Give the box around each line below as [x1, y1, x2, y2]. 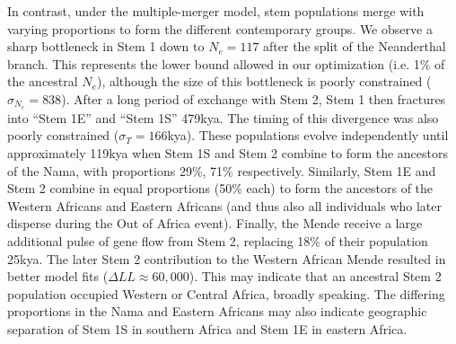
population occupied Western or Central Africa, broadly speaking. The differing [7, 284, 445, 303]
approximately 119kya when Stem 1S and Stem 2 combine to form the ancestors [7, 144, 449, 163]
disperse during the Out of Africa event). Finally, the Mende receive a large [7, 214, 423, 233]
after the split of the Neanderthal [263, 37, 446, 56]
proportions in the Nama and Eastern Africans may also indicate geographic [7, 302, 427, 321]
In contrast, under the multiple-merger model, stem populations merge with [7, 2, 425, 20]
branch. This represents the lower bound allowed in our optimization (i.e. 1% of [7, 54, 445, 73]
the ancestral [7, 72, 78, 91]
